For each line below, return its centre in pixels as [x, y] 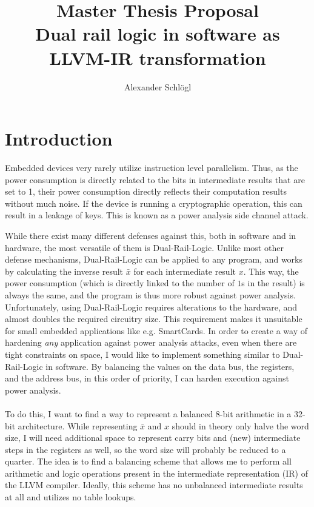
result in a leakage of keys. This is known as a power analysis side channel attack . [157, 215]
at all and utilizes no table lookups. [71, 497]
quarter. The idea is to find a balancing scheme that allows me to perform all [148, 461]
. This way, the [271, 271]
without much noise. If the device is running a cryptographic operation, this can [154, 203]
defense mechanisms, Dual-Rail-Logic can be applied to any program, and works [154, 259]
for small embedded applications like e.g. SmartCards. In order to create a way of [156, 330]
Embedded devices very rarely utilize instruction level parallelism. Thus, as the [152, 168]
